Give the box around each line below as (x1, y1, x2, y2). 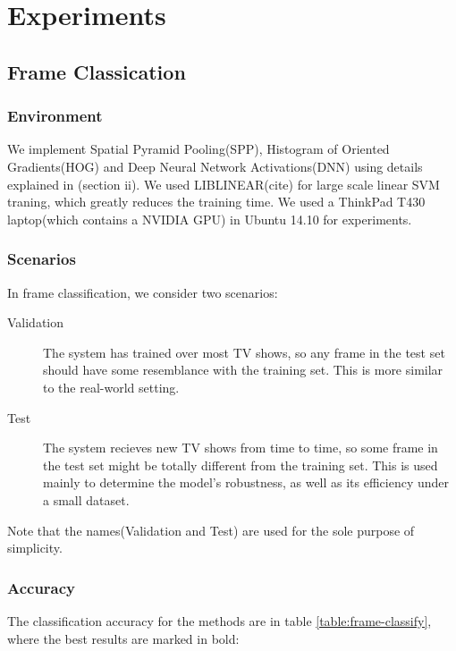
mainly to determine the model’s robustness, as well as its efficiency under (43, 473, 450, 492)
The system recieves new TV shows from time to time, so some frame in (43, 438, 438, 457)
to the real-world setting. (43, 377, 180, 396)
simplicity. (7, 538, 63, 557)
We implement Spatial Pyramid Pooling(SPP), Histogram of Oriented (7, 139, 390, 158)
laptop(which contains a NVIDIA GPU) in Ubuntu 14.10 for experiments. (7, 209, 412, 228)
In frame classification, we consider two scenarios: (7, 283, 278, 301)
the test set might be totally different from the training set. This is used (43, 455, 438, 474)
